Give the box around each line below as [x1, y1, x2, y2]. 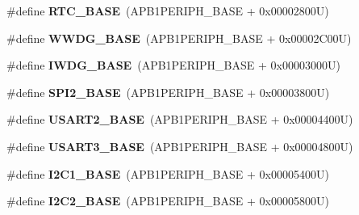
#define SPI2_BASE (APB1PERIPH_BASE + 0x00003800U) [6, 83, 330, 100]
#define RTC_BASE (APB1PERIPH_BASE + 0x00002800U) [6, 2, 329, 19]
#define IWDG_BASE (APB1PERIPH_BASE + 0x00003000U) [6, 57, 340, 74]
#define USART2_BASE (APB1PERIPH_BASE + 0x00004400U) [6, 111, 353, 128]
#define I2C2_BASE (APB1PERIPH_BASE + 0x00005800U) [6, 192, 329, 209]
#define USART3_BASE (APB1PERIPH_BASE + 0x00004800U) [6, 137, 353, 154]
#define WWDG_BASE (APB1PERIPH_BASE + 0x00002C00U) [6, 29, 352, 46]
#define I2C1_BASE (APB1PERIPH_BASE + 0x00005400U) [6, 165, 329, 182]
